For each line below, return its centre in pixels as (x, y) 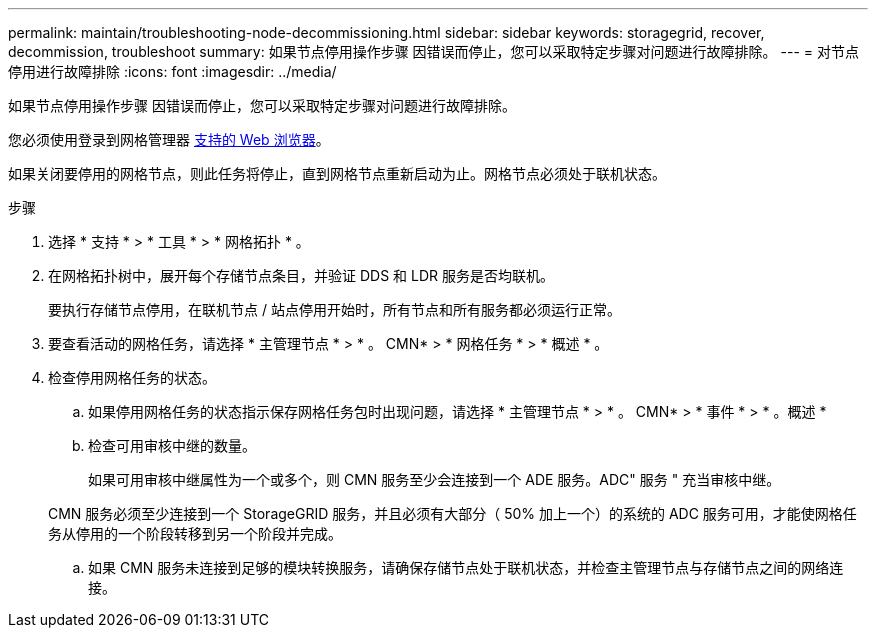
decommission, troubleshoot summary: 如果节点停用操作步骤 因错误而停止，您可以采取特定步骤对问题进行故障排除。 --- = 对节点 (433, 51)
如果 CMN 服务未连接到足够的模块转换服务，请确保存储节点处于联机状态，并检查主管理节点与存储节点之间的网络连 (466, 567)
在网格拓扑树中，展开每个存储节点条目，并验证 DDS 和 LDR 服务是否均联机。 (301, 275)
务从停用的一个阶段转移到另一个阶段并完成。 (195, 533)
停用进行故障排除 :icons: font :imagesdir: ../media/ (172, 71)
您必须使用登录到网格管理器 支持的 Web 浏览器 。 (169, 139)
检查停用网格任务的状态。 (132, 377)
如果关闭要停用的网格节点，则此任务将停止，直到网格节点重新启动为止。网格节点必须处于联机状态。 (337, 173)
